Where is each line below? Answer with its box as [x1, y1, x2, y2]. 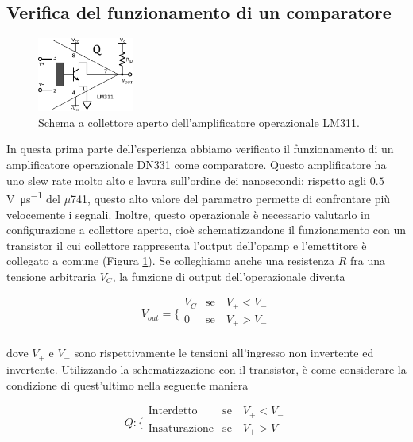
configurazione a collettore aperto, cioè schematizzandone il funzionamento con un [6, 221, 407, 238]
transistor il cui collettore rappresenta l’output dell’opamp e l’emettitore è [6, 236, 367, 253]
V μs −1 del [6, 188, 60, 206]
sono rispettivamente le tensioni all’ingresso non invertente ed [74, 344, 374, 361]
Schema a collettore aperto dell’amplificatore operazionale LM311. [38, 113, 360, 130]
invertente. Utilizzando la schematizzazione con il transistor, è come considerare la [6, 360, 407, 377]
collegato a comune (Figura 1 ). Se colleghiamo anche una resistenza [6, 252, 335, 269]
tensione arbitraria [6, 267, 96, 284]
